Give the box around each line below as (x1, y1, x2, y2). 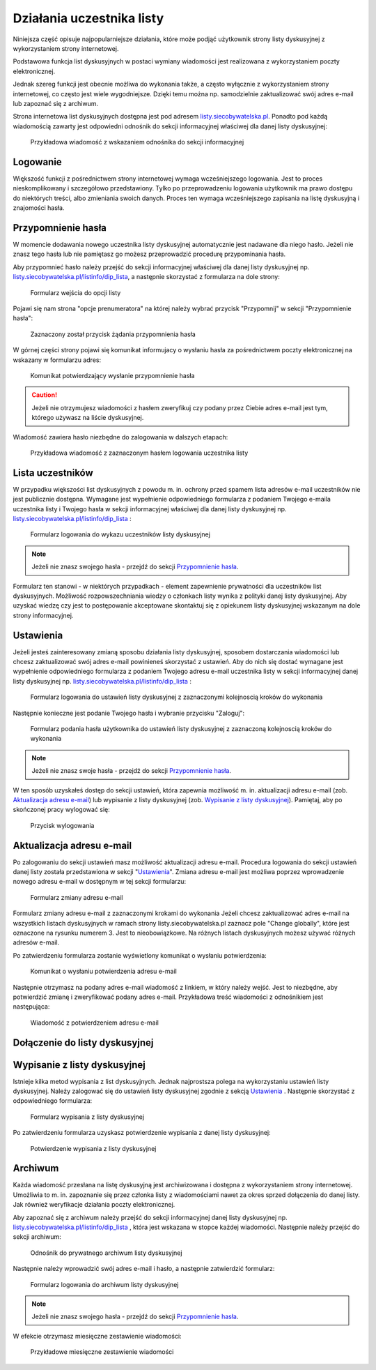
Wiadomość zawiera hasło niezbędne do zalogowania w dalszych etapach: (13, 432, 228, 441)
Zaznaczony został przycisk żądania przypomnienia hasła (30, 330, 196, 338)
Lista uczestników (13, 467, 93, 479)
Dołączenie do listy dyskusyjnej (13, 1037, 154, 1048)
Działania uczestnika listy (13, 10, 164, 26)
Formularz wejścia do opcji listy (30, 288, 121, 296)
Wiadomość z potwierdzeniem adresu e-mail (30, 1018, 159, 1027)
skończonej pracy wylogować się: (13, 806, 111, 814)
